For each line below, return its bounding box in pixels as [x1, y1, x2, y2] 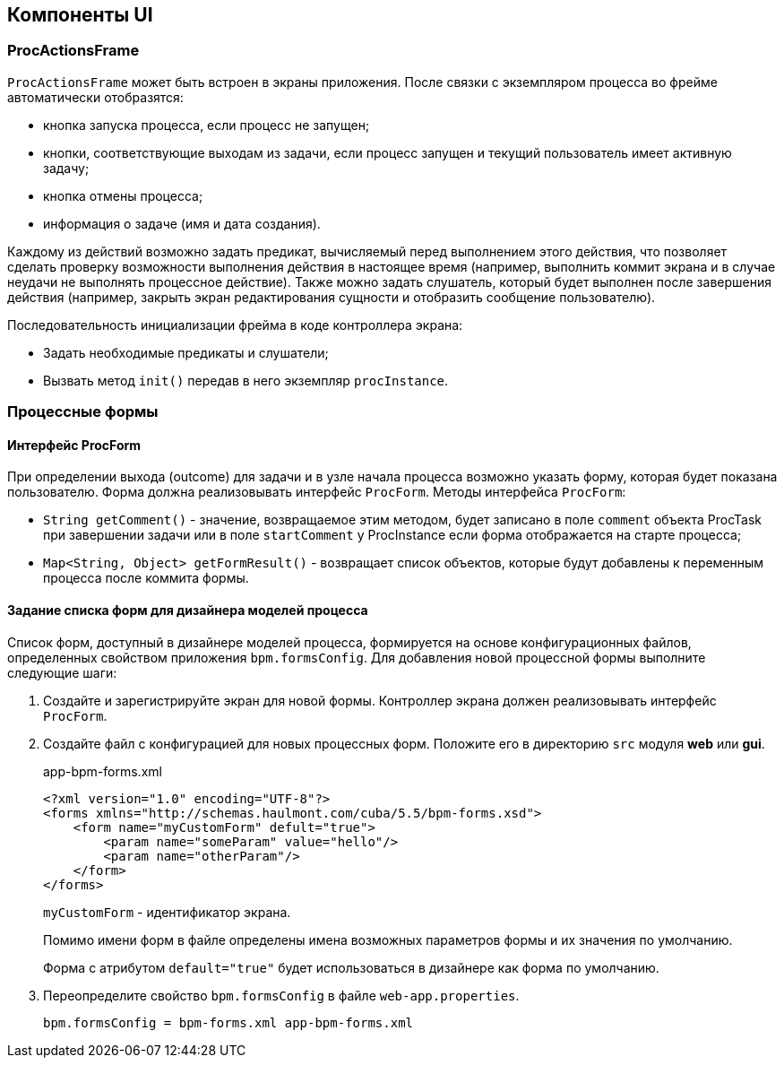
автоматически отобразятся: [7, 89, 184, 105]
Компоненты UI [7, 4, 153, 26]
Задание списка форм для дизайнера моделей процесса [7, 602, 368, 618]
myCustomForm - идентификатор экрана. [43, 904, 291, 920]
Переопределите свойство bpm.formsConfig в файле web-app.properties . [43, 987, 520, 1003]
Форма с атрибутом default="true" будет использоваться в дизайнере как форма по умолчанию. [43, 959, 659, 975]
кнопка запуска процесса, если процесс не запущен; [43, 117, 370, 133]
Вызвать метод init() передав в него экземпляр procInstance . [43, 372, 449, 388]
